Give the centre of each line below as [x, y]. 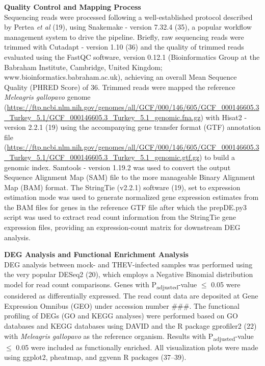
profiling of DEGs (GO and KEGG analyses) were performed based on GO [121, 316]
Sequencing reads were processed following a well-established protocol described [128, 17]
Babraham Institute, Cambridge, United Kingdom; [83, 67]
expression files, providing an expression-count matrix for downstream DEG [122, 227]
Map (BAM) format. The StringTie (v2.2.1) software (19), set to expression [122, 187]
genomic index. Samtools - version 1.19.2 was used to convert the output [117, 167]
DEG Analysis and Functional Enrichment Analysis [96, 254]
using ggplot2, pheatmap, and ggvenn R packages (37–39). [95, 357]
